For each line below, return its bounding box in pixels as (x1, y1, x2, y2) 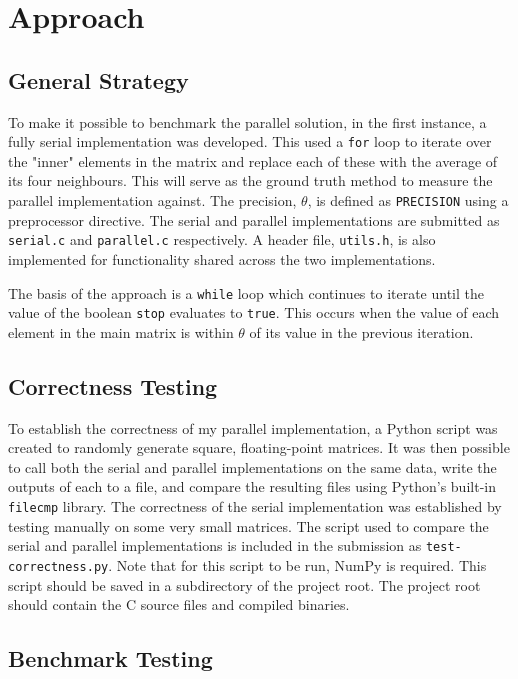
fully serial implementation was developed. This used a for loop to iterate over (8, 131, 492, 152)
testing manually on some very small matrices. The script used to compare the (8, 515, 489, 536)
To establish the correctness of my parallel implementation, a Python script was (8, 417, 498, 438)
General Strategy (8, 64, 189, 95)
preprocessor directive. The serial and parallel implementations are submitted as (8, 209, 500, 230)
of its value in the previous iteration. (249, 321, 474, 342)
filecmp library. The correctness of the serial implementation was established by (8, 496, 502, 516)
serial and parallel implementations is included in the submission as (8, 535, 422, 556)
